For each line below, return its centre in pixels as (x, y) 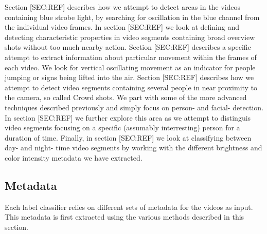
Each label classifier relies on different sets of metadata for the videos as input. (129, 207)
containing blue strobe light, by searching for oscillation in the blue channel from (132, 17)
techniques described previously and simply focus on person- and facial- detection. (134, 107)
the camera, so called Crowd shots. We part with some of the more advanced (126, 97)
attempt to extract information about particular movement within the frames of (131, 57)
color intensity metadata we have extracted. (74, 157)
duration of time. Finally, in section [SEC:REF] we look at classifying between (128, 137)
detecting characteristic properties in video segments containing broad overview (130, 37)
